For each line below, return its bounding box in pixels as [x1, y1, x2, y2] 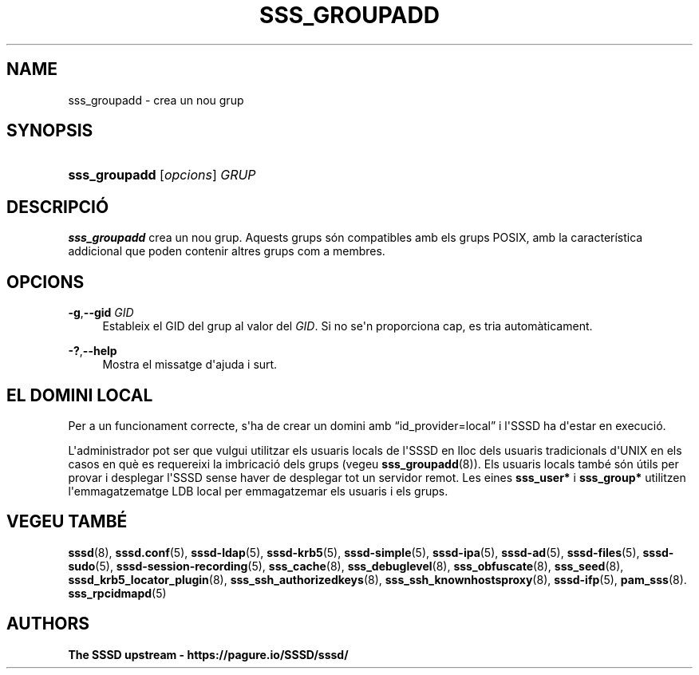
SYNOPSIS [6, 120, 93, 141]
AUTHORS [6, 614, 90, 634]
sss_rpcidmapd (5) [68, 586, 167, 600]
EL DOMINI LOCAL [6, 385, 153, 405]
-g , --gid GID [68, 306, 134, 320]
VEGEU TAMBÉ [6, 511, 128, 532]
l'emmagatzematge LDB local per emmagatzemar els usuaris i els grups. [68, 484, 448, 498]
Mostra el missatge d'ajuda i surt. [102, 357, 278, 372]
